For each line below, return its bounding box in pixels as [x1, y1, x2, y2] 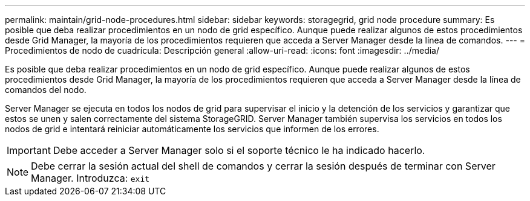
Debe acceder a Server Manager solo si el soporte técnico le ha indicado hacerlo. [53, 144, 425, 156]
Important [7, 144, 51, 156]
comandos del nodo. [5, 85, 87, 95]
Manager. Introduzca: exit [31, 172, 150, 184]
